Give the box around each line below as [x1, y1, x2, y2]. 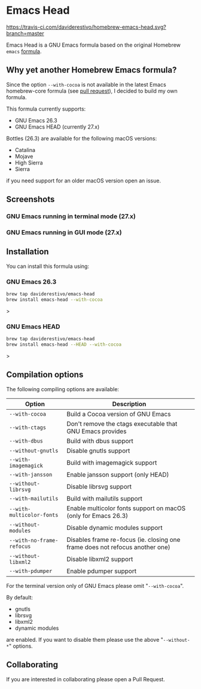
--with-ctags [9, 424, 47, 431]
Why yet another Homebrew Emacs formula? [6, 65, 177, 75]
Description [112, 400, 147, 408]
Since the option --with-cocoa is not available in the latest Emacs [6, 81, 166, 88]
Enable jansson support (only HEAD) [66, 470, 169, 478]
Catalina [14, 146, 36, 153]
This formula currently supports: [6, 105, 86, 112]
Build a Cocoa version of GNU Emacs [66, 410, 171, 418]
